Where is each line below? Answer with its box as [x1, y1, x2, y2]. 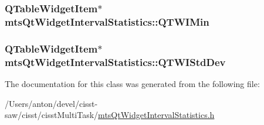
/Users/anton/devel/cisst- [5, 97, 98, 109]
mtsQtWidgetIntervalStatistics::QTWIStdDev [5, 54, 226, 69]
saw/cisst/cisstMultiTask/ [5, 109, 99, 121]
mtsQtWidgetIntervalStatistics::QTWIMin [5, 14, 209, 29]
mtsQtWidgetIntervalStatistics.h [98, 109, 215, 121]
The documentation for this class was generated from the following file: [5, 77, 260, 89]
